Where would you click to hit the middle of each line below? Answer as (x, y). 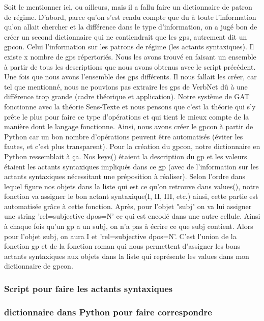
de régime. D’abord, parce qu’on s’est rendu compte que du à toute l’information (130, 17)
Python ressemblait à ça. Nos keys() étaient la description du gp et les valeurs (126, 156)
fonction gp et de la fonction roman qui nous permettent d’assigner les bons (122, 246)
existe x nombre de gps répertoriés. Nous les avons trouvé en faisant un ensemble (130, 56)
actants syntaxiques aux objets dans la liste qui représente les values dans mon (127, 256)
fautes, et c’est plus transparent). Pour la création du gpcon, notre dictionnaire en (132, 146)
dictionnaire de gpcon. (39, 266)
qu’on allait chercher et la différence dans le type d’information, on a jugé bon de (131, 27)
